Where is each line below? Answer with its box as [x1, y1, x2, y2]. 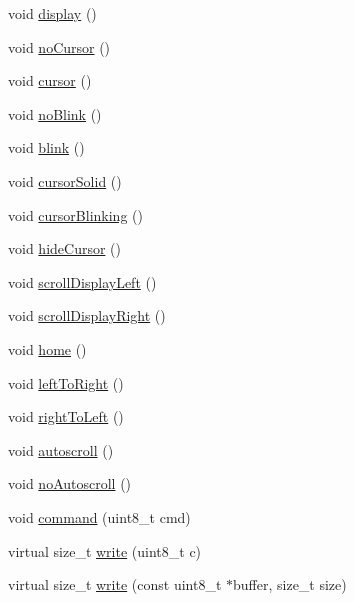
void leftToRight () [8, 372, 124, 393]
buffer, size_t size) [233, 574, 347, 595]
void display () [8, 3, 97, 23]
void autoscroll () [8, 439, 114, 460]
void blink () [8, 137, 85, 158]
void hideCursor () [8, 238, 121, 259]
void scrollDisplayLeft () [8, 271, 157, 292]
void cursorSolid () [8, 170, 122, 191]
